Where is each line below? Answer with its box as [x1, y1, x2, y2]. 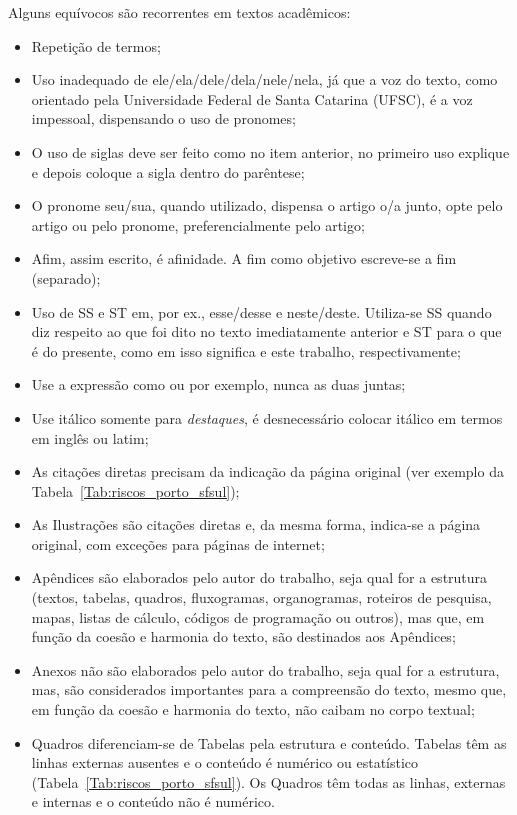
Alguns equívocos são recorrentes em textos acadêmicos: [8, 2, 351, 22]
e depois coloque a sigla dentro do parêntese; [31, 161, 305, 182]
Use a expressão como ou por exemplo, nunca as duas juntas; [31, 374, 406, 395]
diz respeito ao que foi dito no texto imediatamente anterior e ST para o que [31, 321, 502, 342]
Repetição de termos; [31, 35, 161, 56]
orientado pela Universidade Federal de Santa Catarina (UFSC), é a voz [31, 88, 473, 109]
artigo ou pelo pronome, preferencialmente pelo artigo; [31, 214, 365, 235]
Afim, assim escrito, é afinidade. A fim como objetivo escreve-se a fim [31, 248, 457, 269]
